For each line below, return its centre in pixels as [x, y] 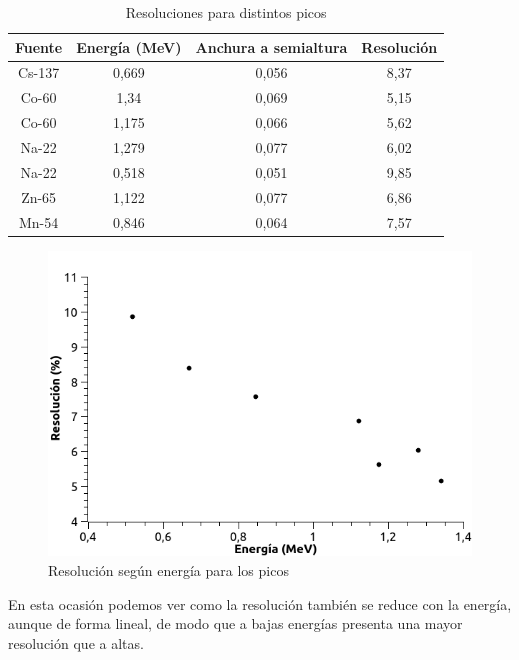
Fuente [39, 46]
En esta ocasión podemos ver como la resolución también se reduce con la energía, [260, 603]
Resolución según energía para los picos [168, 570]
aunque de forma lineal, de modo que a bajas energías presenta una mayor [235, 623]
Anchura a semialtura [271, 46]
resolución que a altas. [76, 642]
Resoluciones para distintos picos [226, 12]
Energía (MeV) [129, 46]
